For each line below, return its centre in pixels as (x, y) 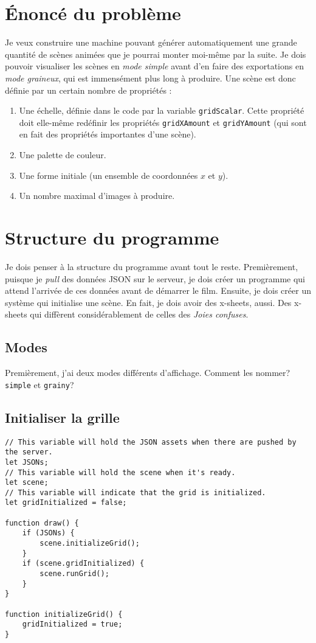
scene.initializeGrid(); (90, 544)
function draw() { (42, 523)
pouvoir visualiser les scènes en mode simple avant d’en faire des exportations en (154, 66)
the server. (29, 452)
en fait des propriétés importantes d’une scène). (108, 134)
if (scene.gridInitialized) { (83, 564)
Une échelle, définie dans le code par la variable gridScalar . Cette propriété (162, 110)
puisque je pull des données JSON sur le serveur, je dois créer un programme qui (155, 278)
